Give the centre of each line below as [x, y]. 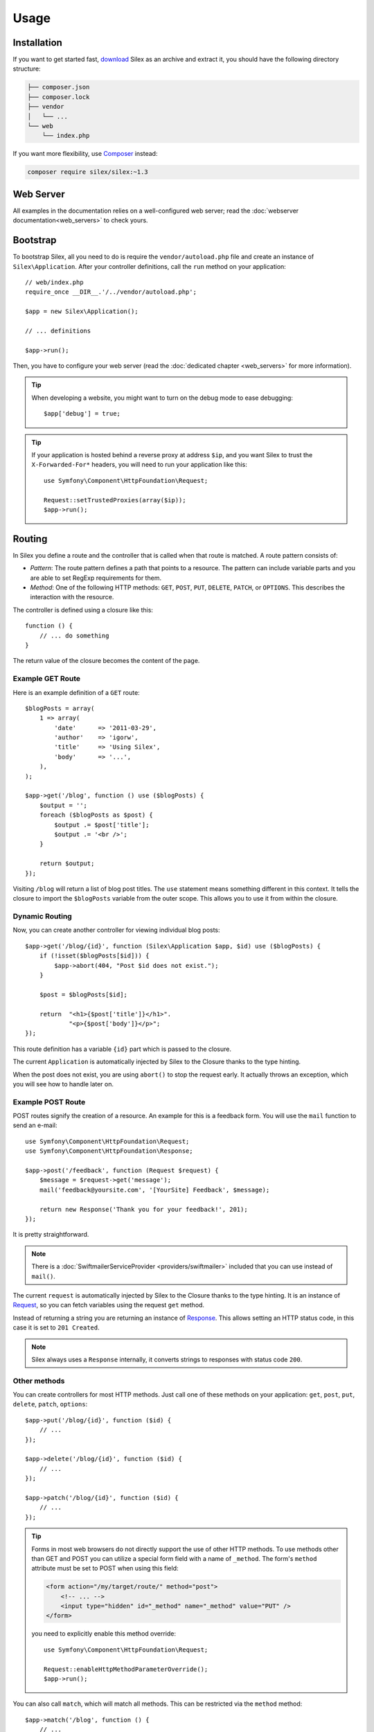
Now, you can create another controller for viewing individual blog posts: [117, 930]
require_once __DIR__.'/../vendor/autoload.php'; [111, 292]
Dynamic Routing [42, 917]
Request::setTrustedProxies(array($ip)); [115, 500]
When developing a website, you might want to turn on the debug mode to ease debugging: [162, 398]
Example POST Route [49, 1102]
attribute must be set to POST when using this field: [105, 1568]
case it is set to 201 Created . [56, 1327]
